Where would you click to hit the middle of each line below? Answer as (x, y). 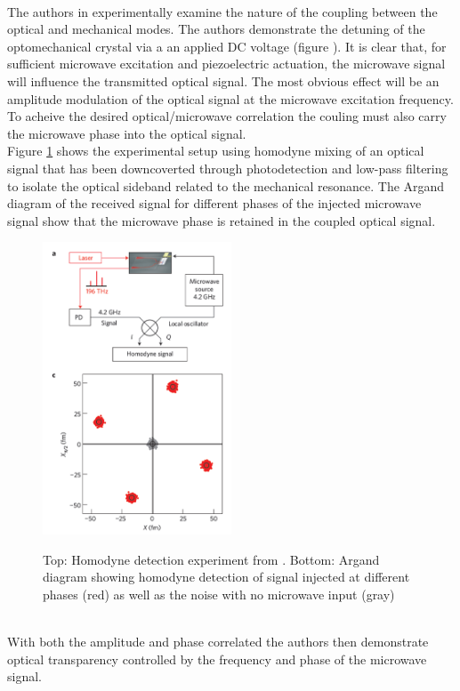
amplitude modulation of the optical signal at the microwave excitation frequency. (230, 98)
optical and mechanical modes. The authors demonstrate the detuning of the (216, 29)
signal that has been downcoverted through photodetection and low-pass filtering (228, 168)
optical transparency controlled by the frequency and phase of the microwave (217, 659)
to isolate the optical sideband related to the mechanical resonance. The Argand (226, 185)
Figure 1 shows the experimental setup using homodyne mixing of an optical (216, 151)
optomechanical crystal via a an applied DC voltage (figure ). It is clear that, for (227, 46)
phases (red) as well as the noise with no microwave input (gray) (219, 594)
